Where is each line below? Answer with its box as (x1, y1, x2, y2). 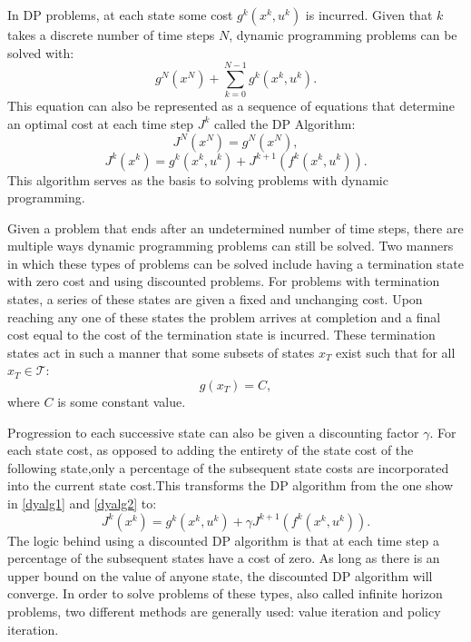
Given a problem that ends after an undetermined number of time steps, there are (7, 218, 464, 237)
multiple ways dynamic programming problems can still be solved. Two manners (7, 236, 454, 255)
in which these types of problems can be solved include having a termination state (7, 253, 464, 272)
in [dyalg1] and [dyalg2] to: (7, 494, 157, 512)
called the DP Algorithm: (214, 114, 356, 133)
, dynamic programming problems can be (229, 25, 457, 44)
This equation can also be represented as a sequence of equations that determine (7, 96, 455, 115)
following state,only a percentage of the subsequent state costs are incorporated (7, 458, 449, 477)
